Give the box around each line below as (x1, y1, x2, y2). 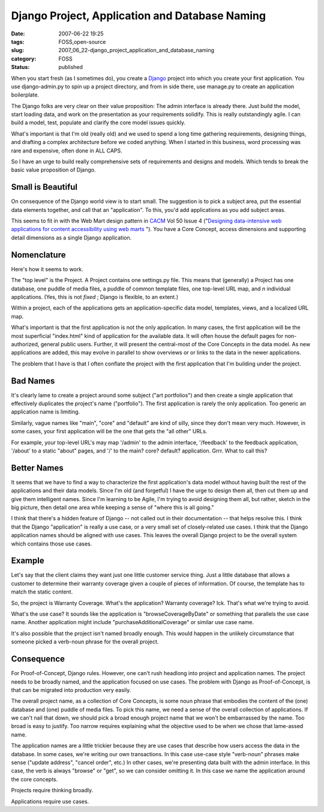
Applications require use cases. (11, 798, 89, 805)
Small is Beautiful (11, 182, 78, 192)
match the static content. (11, 588, 73, 595)
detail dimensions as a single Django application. (11, 234, 132, 241)
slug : (11, 47, 24, 54)
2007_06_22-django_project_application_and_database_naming (58, 47, 215, 54)
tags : (11, 38, 25, 45)
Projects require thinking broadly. (11, 787, 93, 794)
